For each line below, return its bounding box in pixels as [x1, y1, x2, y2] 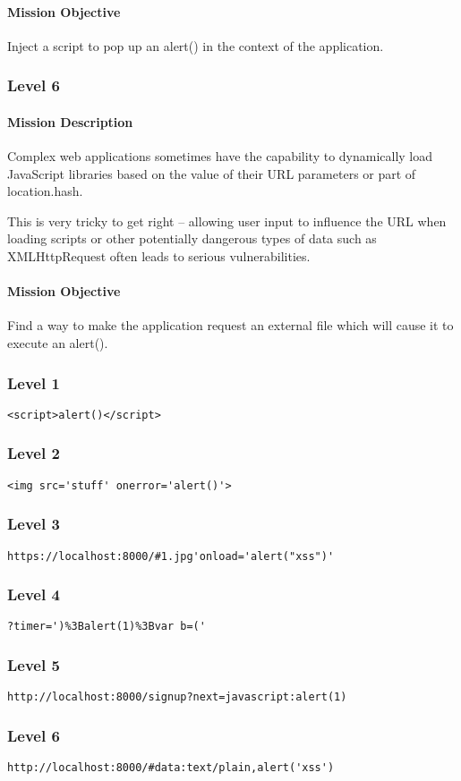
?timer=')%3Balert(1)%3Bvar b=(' [7, 620, 206, 633]
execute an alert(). [7, 333, 108, 352]
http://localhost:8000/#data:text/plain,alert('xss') [7, 761, 335, 775]
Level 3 [7, 513, 60, 535]
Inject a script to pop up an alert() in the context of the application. [7, 36, 384, 55]
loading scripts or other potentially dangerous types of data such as [7, 229, 377, 248]
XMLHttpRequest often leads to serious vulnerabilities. [7, 247, 311, 265]
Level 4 [7, 583, 60, 606]
